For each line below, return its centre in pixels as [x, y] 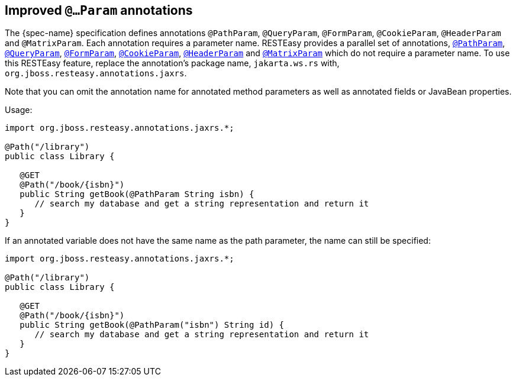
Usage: [19, 110]
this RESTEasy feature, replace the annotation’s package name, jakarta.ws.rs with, [172, 63]
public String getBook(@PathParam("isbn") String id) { [152, 325]
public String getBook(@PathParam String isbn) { [137, 194]
